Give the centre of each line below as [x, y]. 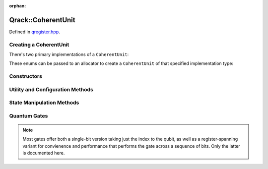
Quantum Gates [29, 115]
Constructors [26, 76]
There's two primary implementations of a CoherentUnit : [69, 55]
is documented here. [44, 153]
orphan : [18, 6]
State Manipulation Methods [44, 103]
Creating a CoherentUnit [39, 45]
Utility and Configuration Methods [51, 89]
